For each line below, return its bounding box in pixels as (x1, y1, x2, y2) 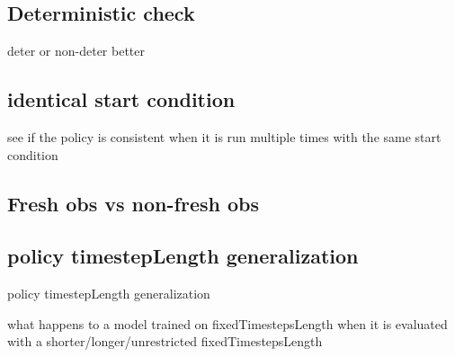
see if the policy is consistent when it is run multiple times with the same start (7, 128, 442, 146)
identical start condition (7, 85, 236, 113)
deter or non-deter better (7, 41, 145, 60)
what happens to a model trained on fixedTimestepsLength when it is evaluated (7, 314, 448, 333)
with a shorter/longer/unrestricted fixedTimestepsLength (7, 332, 323, 351)
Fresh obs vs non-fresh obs (7, 189, 259, 217)
